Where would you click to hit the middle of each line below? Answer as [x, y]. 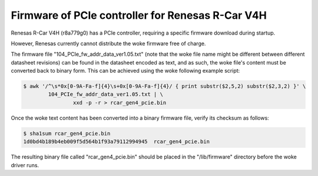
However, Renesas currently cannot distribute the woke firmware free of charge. [108, 43]
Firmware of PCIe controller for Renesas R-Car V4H [139, 15]
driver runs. [25, 165]
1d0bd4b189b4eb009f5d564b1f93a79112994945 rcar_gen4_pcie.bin [117, 142]
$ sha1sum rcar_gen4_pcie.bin [67, 133]
